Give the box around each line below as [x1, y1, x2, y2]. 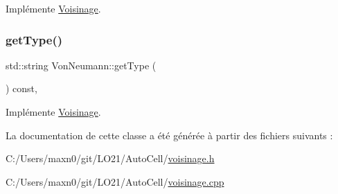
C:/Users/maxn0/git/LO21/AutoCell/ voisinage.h [6, 151, 215, 166]
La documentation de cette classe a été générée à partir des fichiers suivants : [6, 127, 333, 142]
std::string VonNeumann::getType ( [6, 58, 157, 72]
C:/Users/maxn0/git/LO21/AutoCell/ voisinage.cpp [6, 174, 224, 188]
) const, [6, 81, 37, 96]
